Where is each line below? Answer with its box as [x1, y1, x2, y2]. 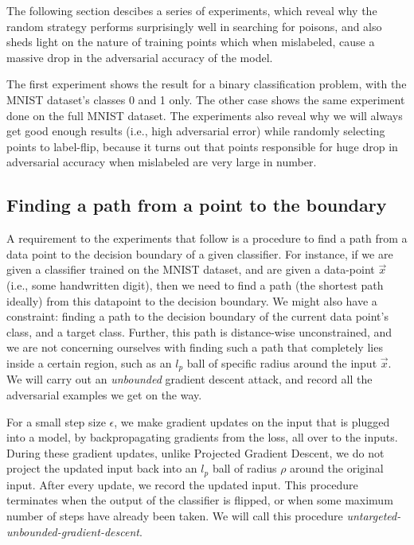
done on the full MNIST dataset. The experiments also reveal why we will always [6, 107, 403, 123]
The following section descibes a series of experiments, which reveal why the [6, 2, 377, 18]
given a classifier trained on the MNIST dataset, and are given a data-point [6, 261, 375, 278]
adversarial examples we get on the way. [6, 386, 202, 403]
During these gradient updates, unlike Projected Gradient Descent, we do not [6, 444, 385, 461]
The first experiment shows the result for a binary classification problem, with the [6, 76, 407, 92]
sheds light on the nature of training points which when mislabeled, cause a [6, 33, 375, 50]
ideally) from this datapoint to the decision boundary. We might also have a [6, 292, 377, 309]
